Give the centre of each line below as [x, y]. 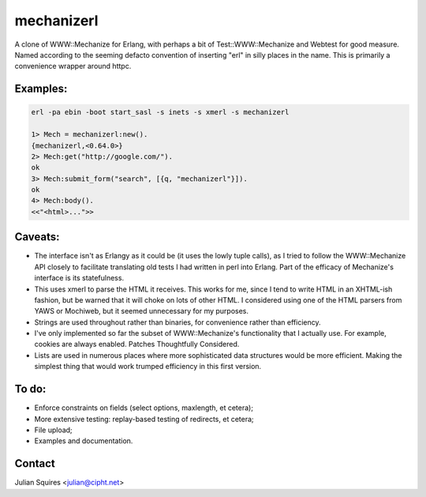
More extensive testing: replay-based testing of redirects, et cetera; [144, 419]
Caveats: [37, 237]
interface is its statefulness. [79, 278]
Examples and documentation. [84, 441]
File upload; [53, 430]
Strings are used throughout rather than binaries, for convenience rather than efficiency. [177, 322]
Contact [35, 463]
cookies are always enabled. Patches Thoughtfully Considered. [137, 345]
